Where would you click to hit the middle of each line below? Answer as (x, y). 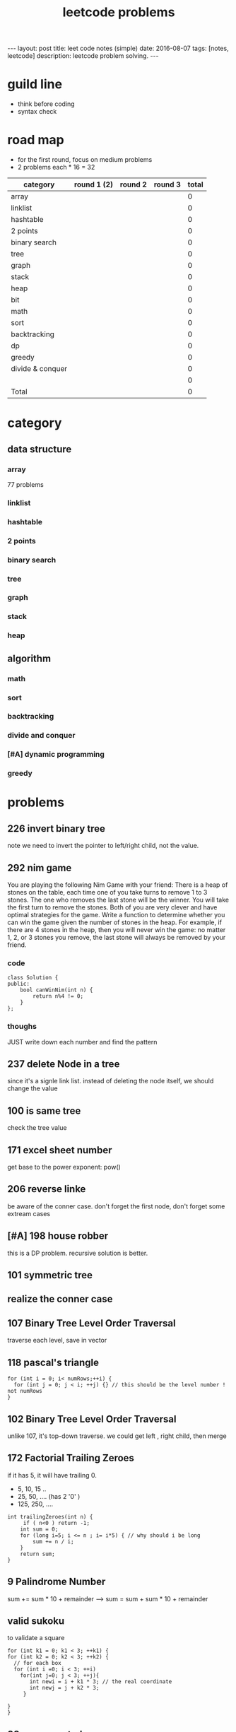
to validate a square (36, 1638)
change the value (33, 1088)
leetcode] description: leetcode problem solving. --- (83, 56)
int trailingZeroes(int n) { (50, 1516)
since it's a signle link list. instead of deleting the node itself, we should (111, 1081)
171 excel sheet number (60, 1150)
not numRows (25, 1391)
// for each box (37, 1663)
